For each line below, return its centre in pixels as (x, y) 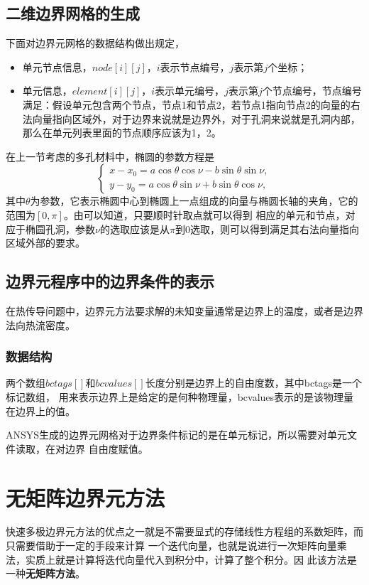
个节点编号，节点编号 (312, 91)
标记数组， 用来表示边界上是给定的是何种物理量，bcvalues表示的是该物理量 (180, 396)
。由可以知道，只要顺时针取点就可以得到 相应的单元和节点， (204, 214)
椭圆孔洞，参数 (60, 229)
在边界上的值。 (40, 410)
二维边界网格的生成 (73, 13)
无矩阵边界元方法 (86, 497)
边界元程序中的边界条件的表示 (110, 281)
